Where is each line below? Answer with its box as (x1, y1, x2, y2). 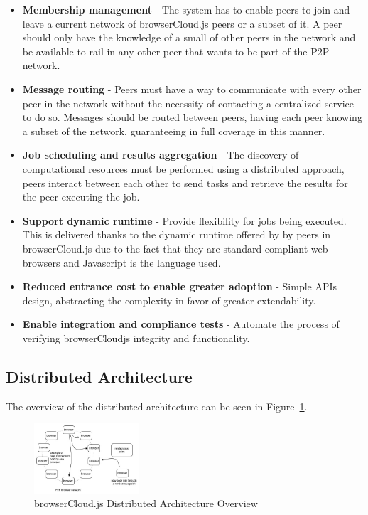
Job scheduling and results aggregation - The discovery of (22, 147, 299, 162)
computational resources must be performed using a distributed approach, (22, 161, 345, 176)
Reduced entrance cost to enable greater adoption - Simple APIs (22, 279, 337, 294)
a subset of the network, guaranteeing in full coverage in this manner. (22, 123, 325, 138)
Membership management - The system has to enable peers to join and (22, 2, 350, 16)
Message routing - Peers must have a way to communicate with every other (22, 81, 362, 96)
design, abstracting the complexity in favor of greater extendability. (22, 292, 316, 307)
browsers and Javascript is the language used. (22, 255, 221, 270)
